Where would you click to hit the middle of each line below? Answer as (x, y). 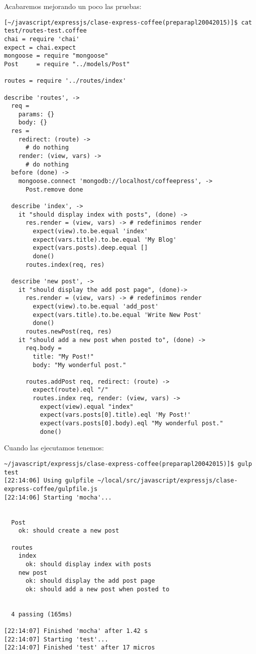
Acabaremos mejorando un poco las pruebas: (73, 6)
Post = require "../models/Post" (67, 64)
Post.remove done (54, 189)
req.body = (43, 348)
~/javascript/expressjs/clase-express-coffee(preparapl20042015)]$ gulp (128, 464)
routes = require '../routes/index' (65, 81)
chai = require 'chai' (42, 39)
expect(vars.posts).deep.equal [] (90, 248)
